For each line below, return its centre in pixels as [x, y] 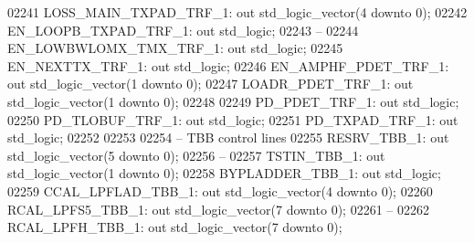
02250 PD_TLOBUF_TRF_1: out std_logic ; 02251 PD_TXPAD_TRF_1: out [233, 119]
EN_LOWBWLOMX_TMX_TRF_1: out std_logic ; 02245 [175, 48]
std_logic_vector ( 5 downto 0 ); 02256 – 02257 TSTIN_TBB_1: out [196, 155]
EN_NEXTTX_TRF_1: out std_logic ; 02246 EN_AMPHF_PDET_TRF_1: [228, 65]
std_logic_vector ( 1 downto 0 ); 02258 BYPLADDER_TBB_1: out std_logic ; [224, 173]
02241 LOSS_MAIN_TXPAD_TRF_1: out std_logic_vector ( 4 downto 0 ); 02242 [237, 12]
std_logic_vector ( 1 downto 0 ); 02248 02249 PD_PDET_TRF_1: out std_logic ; [233, 101]
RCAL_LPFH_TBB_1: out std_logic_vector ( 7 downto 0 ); [175, 227]
